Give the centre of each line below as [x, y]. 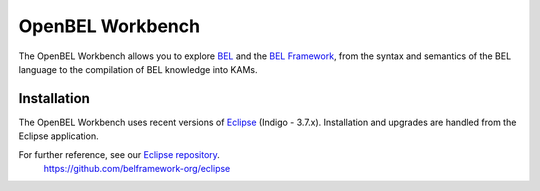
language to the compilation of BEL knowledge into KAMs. [138, 69]
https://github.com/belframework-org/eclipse [137, 169]
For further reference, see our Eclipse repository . [119, 154]
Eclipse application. [58, 136]
